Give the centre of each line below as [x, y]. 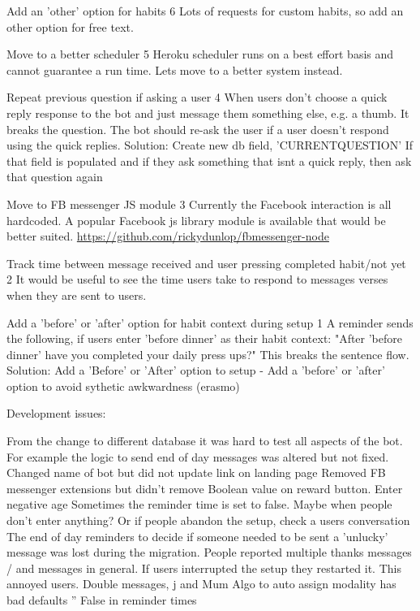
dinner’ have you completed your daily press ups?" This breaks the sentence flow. [208, 354]
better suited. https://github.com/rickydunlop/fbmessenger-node [168, 236]
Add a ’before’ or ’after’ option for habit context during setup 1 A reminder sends [210, 322]
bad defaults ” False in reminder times [102, 600]
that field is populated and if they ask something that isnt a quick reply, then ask [209, 160]
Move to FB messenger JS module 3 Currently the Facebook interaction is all [199, 204]
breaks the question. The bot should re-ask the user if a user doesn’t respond [198, 129]
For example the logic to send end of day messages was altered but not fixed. [198, 456]
